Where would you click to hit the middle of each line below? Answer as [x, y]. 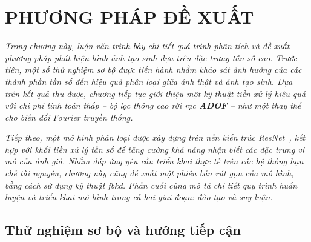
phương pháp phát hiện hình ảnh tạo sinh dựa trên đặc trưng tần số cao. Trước [151, 57]
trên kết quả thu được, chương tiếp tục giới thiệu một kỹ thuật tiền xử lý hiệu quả [155, 93]
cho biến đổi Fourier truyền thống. [69, 117]
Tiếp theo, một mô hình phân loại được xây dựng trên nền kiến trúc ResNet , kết [155, 137]
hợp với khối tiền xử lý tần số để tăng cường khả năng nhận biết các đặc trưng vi [155, 149]
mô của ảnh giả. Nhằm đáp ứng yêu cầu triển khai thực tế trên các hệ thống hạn [154, 161]
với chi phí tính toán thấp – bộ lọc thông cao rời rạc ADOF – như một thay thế [153, 105]
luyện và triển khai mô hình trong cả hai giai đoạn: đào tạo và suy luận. [139, 197]
